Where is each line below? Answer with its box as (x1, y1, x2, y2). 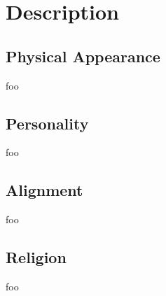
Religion (6, 246, 67, 268)
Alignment (6, 179, 83, 201)
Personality (6, 112, 89, 134)
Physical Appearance (6, 45, 160, 66)
